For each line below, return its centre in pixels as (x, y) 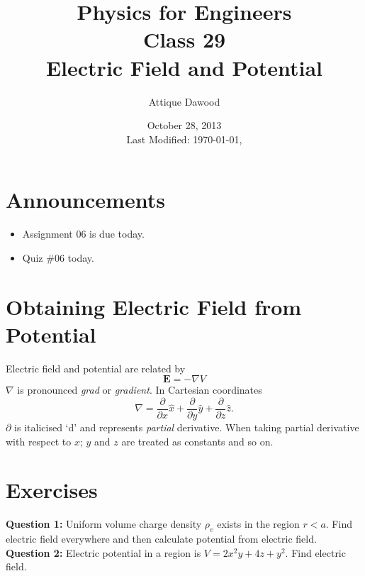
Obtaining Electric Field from (154, 306)
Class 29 (184, 39)
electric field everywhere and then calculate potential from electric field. (161, 539)
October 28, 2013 (184, 125)
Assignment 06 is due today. (83, 234)
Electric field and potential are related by (96, 368)
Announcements (85, 200)
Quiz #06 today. (58, 257)
